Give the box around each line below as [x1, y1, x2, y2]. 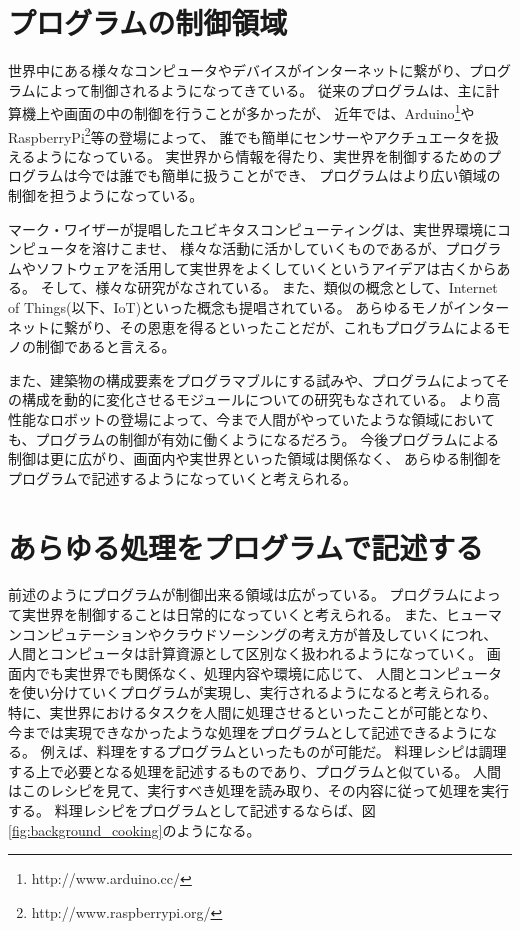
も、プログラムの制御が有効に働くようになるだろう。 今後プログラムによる [8, 428, 500, 449]
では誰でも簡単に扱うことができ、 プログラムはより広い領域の [91, 165, 501, 186]
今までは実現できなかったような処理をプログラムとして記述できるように [8, 721, 483, 742]
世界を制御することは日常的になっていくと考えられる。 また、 [35, 604, 446, 625]
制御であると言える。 [35, 336, 176, 357]
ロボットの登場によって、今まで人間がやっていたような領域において [49, 408, 496, 429]
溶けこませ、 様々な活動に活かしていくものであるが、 [91, 238, 446, 259]
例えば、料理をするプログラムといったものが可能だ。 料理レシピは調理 [40, 741, 507, 762]
